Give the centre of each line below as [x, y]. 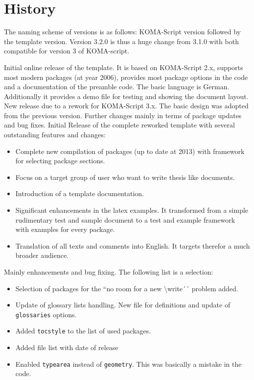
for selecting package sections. [60, 161]
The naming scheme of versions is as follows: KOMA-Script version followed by [123, 32]
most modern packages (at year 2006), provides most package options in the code [126, 77]
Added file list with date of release [67, 347]
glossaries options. [46, 314]
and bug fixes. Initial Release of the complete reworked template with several [119, 125]
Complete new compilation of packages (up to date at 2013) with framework [130, 151]
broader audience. [42, 255]
